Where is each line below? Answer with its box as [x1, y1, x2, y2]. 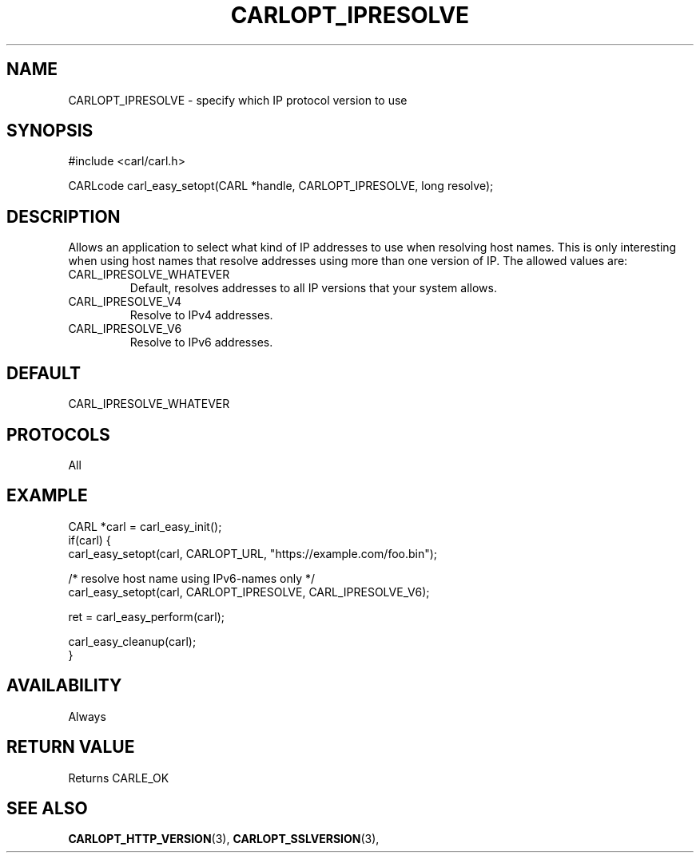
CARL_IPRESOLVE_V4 [68, 295, 182, 309]
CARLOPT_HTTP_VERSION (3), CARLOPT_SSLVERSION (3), [68, 832, 380, 846]
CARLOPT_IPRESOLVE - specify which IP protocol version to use [68, 93, 408, 107]
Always [68, 709, 106, 723]
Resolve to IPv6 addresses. [129, 335, 273, 350]
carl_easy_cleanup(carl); [68, 634, 197, 648]
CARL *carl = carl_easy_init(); [68, 519, 222, 533]
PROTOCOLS [6, 424, 110, 445]
